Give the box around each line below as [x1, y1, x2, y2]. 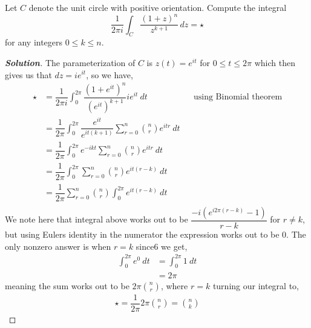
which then [254, 56, 295, 69]
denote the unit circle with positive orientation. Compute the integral [28, 1, 287, 13]
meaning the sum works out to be [5, 279, 129, 292]
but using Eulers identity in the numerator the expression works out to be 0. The [5, 227, 306, 240]
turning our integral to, [212, 279, 299, 292]
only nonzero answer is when [5, 239, 111, 252]
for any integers [5, 36, 63, 49]
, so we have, [86, 68, 133, 81]
